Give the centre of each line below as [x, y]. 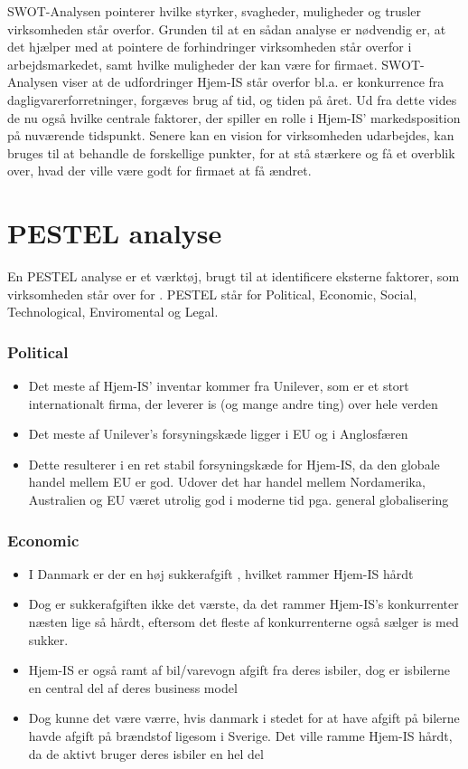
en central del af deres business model [133, 687]
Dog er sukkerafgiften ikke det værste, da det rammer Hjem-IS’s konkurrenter [243, 604]
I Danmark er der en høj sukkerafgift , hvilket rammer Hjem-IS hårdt [221, 573]
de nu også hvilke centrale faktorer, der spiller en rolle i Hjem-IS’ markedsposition [234, 117]
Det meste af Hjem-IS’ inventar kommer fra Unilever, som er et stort [219, 386]
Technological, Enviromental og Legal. [113, 312]
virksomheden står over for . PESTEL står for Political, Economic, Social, [212, 294]
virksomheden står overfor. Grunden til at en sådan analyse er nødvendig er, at [227, 28]
